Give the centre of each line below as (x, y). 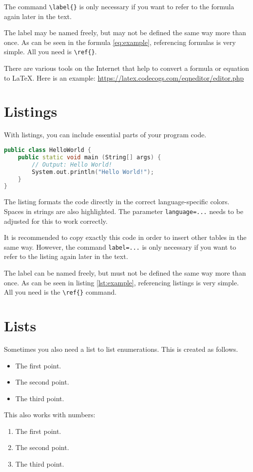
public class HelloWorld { (48, 150)
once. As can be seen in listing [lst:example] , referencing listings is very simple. (121, 282)
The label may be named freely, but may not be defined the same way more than (125, 32)
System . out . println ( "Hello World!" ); (93, 172)
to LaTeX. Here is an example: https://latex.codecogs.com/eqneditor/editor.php (124, 77)
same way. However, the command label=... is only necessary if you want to (120, 247)
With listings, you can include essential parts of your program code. (105, 135)
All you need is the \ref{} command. (60, 292)
